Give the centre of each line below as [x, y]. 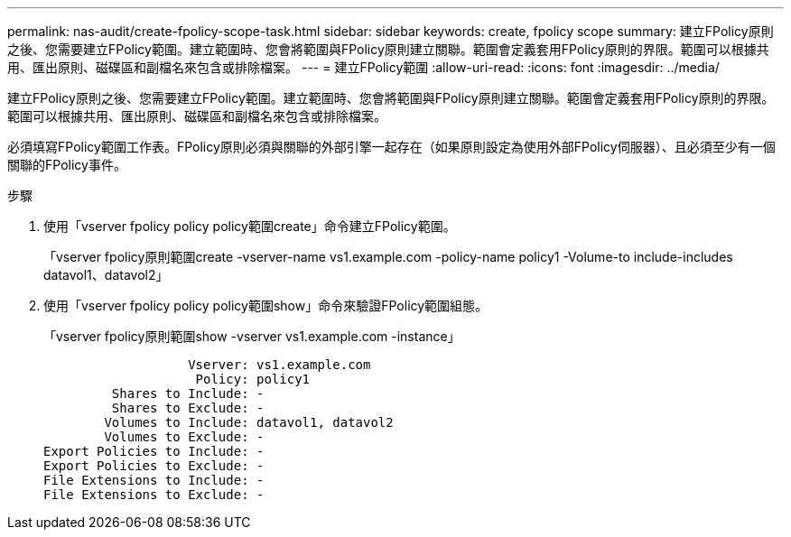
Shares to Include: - [188, 393]
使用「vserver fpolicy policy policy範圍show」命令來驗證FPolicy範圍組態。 [266, 306]
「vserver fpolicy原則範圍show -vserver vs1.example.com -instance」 [252, 336]
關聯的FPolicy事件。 [67, 165]
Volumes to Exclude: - [184, 437]
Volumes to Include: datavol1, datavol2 [249, 422]
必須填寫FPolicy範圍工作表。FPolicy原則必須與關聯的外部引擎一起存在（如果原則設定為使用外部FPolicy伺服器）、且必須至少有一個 [391, 147]
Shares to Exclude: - [188, 408]
